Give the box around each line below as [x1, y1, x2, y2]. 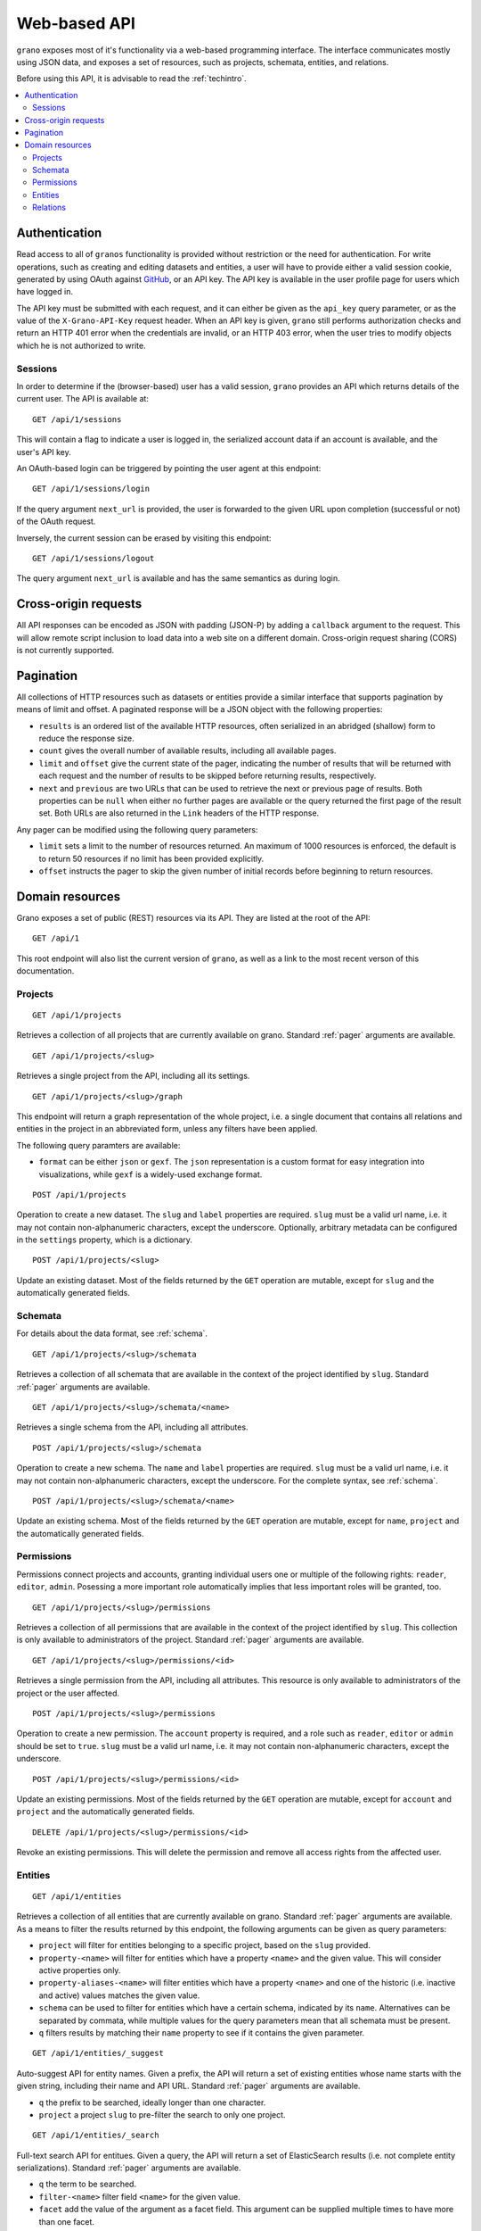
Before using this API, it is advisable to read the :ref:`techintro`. [16, 73, 247, 84]
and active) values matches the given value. [38, 1990, 200, 2001]
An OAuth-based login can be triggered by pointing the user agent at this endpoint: [16, 462, 322, 473]
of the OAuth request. [16, 516, 96, 527]
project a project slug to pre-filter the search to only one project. [38, 2109, 286, 2119]
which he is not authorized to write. [16, 340, 146, 351]
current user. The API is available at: [16, 394, 149, 404]
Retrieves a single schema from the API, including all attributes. [16, 1422, 249, 1432]
